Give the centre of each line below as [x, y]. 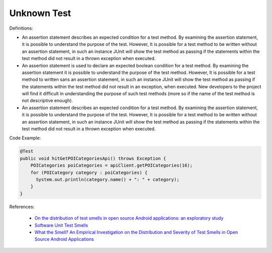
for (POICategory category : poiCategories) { [89, 173]
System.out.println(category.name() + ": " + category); [108, 179]
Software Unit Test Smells [61, 225]
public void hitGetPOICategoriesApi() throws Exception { [93, 158]
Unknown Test [40, 13]
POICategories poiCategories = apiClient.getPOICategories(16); [112, 165]
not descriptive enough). [47, 101]
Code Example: [25, 138]
